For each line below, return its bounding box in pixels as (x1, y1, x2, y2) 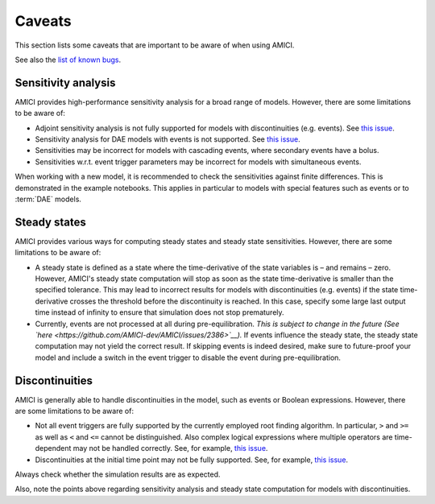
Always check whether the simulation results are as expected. (14, 469, 221, 479)
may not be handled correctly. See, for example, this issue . (72, 444, 268, 453)
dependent (35, 444, 72, 453)
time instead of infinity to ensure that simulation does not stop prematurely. (35, 308, 285, 317)
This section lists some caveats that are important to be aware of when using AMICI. (14, 40, 295, 50)
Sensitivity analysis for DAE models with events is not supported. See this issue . (35, 134, 301, 144)
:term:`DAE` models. (14, 194, 82, 204)
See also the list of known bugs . (14, 55, 122, 64)
